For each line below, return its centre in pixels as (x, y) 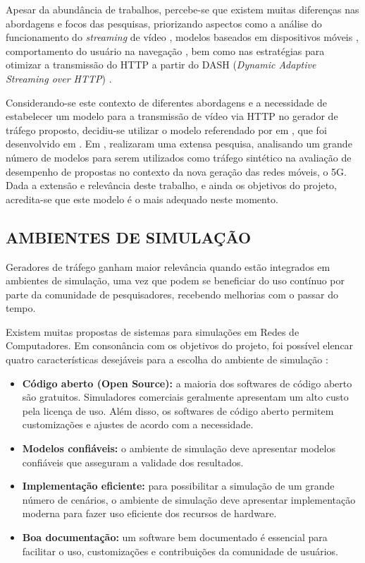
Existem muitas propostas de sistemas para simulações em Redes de (153, 331)
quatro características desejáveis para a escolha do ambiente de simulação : (167, 359)
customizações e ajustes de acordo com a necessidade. (138, 424)
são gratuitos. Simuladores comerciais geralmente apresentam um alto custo (185, 397)
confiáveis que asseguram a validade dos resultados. (133, 462)
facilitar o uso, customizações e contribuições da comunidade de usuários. (180, 551)
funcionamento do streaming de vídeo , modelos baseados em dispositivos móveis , (182, 37)
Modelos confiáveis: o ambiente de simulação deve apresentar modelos (179, 448)
